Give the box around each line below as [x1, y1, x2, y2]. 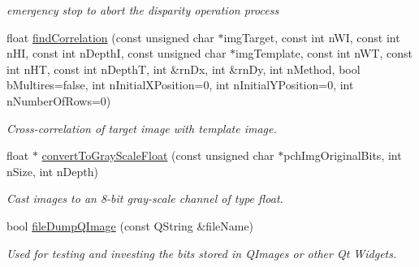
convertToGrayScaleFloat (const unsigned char [41, 147, 274, 164]
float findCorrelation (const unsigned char [6, 28, 214, 45]
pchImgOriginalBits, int [283, 147, 402, 164]
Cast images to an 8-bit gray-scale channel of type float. [6, 190, 283, 207]
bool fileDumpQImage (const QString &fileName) [6, 217, 254, 234]
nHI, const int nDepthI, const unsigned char [6, 45, 227, 62]
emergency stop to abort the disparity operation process [6, 2, 279, 18]
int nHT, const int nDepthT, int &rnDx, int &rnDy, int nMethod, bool [6, 60, 361, 77]
